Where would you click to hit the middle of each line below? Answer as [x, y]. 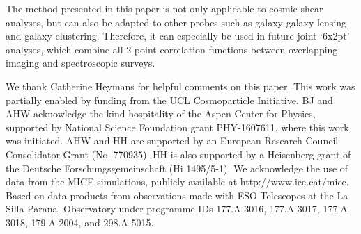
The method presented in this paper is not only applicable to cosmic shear [164, 8]
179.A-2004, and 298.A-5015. [92, 222]
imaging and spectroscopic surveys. [80, 63]
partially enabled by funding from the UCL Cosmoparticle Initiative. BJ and [169, 100]
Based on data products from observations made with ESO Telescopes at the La [177, 195]
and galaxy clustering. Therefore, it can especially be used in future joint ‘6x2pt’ [178, 36]
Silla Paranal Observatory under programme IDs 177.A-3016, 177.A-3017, [163, 209]
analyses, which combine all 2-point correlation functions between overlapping [172, 49]
